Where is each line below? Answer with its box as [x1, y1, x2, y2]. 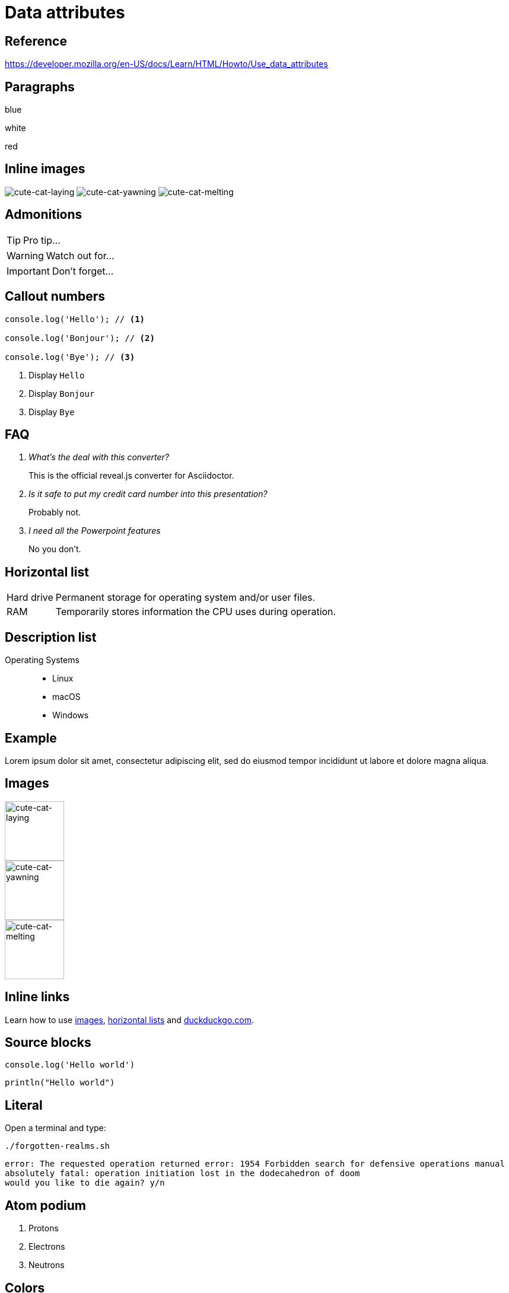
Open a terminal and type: [5, 1123, 106, 1133]
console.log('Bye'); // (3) [5, 352, 135, 362]
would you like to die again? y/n [5, 1178, 165, 1188]
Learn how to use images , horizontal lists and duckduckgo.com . [5, 1014, 254, 1025]
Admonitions [5, 207, 82, 222]
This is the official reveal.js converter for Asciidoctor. [28, 470, 234, 481]
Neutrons [28, 1260, 65, 1270]
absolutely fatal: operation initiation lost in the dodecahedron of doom [5, 1168, 360, 1179]
